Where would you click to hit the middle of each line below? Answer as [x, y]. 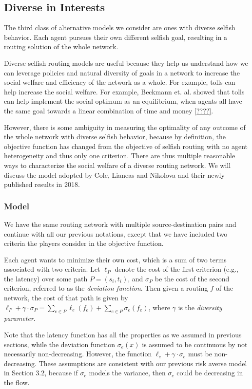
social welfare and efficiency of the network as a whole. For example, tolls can [120, 82]
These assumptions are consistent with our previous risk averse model [143, 363]
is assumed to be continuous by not [195, 344]
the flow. [17, 382]
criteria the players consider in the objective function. [84, 243]
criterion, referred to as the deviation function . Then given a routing [106, 288]
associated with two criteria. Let [52, 269]
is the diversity [200, 307]
